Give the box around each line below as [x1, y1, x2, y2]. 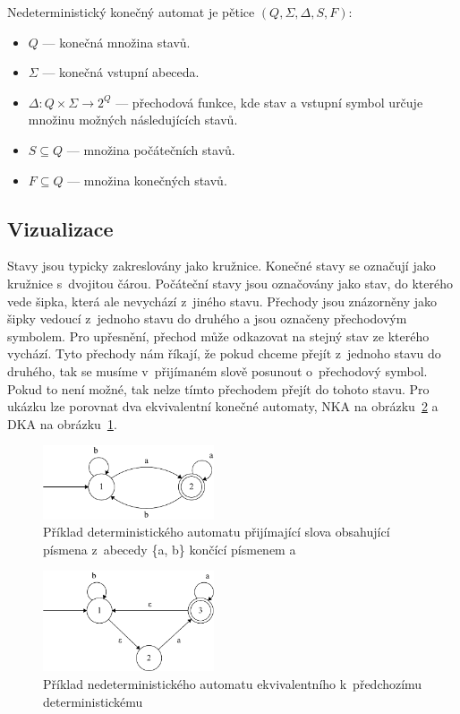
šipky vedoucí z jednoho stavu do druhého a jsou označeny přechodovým [7, 309, 407, 328]
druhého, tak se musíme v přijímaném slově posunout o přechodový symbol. [7, 361, 428, 380]
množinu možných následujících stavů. [28, 110, 238, 129]
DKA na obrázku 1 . [7, 414, 117, 433]
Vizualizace [7, 214, 114, 242]
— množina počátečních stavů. [66, 140, 235, 159]
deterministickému [43, 692, 143, 710]
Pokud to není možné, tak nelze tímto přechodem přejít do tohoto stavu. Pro [7, 379, 430, 398]
